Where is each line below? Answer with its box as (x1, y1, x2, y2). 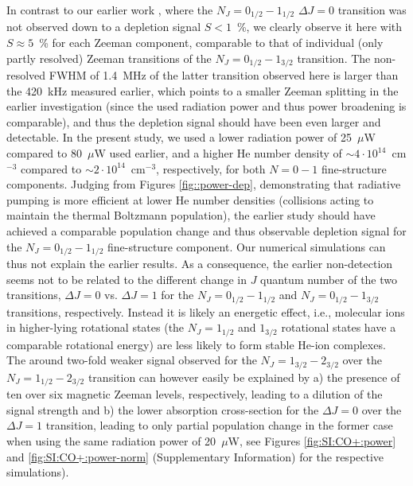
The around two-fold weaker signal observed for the (6, 352, 257, 368)
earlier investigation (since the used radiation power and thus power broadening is (6, 98, 407, 115)
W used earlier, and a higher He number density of (94, 145, 342, 161)
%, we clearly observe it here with (236, 18, 402, 35)
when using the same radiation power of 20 (6, 433, 216, 449)
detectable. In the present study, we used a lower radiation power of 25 (6, 129, 352, 146)
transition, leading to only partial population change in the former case (45, 417, 393, 434)
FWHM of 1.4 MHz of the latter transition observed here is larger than (49, 67, 399, 84)
